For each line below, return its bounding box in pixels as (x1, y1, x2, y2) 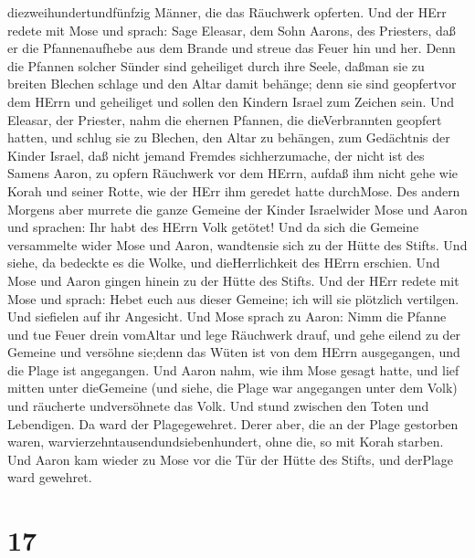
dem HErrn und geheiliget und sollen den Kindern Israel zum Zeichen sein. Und (7, 91, 455, 111)
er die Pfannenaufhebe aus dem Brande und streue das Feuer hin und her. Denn (7, 38, 456, 58)
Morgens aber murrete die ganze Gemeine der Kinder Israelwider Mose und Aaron (7, 199, 468, 218)
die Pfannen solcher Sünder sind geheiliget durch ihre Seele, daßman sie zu (7, 56, 425, 75)
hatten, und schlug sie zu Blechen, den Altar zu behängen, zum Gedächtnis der (7, 128, 450, 147)
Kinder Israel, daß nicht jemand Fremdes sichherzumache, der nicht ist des (7, 145, 425, 164)
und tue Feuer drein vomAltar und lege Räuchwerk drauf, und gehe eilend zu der (7, 324, 461, 343)
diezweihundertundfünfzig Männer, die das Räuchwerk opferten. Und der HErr (7, 3, 447, 21)
